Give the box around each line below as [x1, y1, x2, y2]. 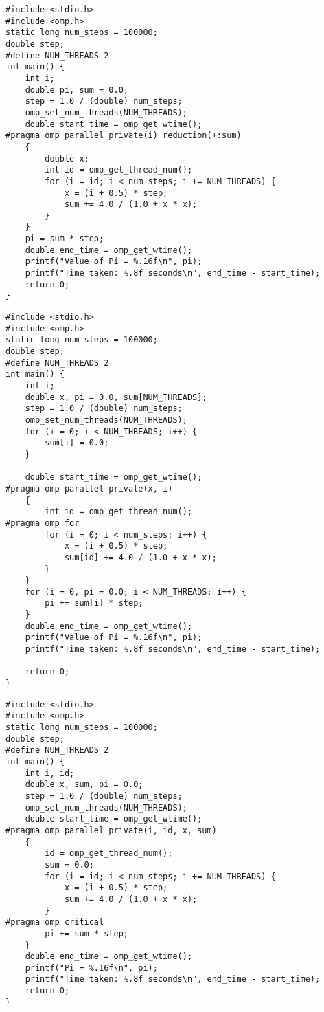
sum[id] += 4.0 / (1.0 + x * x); [64, 552, 217, 562]
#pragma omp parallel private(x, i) [5, 483, 173, 494]
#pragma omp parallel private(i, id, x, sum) [5, 825, 217, 835]
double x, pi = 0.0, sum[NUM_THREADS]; [25, 392, 207, 402]
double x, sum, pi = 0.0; [25, 780, 143, 790]
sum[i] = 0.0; [45, 438, 109, 448]
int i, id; [25, 768, 75, 778]
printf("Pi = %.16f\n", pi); [25, 962, 158, 973]
